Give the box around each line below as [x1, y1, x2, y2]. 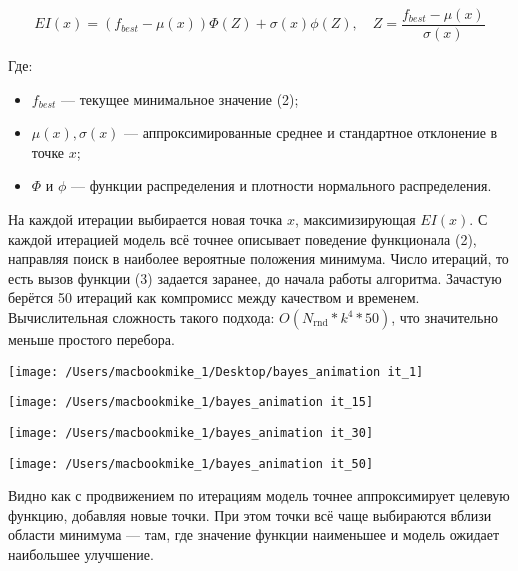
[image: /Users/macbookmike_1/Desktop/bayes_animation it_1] [8, 364, 424, 379]
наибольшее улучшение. [8, 544, 154, 564]
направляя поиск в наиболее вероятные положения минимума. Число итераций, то [8, 248, 509, 269]
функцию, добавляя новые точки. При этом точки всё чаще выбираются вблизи [8, 504, 492, 525]
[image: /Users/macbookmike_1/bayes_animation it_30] [8, 425, 374, 440]
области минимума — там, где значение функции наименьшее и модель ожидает [8, 524, 500, 545]
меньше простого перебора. [8, 329, 175, 349]
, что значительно [391, 307, 498, 327]
